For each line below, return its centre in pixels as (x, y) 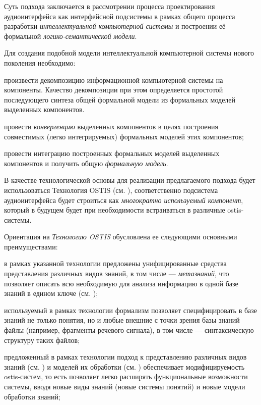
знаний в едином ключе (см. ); (51, 293)
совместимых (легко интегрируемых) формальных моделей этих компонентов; (124, 136)
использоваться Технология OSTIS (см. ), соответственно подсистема (111, 190)
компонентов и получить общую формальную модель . (86, 163)
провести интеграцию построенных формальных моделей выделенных (112, 153)
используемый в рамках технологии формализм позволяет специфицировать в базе (131, 310)
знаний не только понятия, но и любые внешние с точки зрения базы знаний (122, 320)
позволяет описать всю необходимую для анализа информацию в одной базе (121, 283)
